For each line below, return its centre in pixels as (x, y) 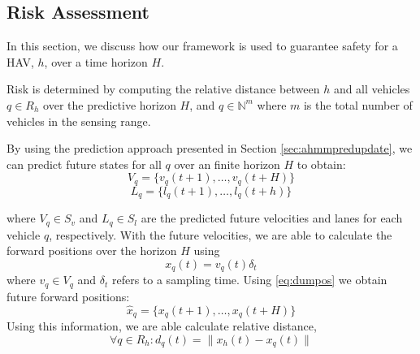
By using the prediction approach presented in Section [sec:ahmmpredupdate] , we (210, 148)
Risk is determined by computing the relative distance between (163, 89)
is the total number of (358, 104)
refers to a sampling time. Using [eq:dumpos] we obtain (249, 280)
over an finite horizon (227, 164)
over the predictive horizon (110, 104)
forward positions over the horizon (92, 250)
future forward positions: (68, 296)
